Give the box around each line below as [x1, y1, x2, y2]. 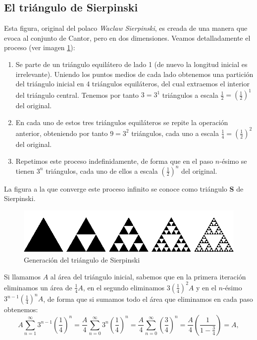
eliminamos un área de [4, 282, 72, 292]
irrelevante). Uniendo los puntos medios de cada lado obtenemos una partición [15, 68, 254, 79]
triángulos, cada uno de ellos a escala [46, 165, 158, 176]
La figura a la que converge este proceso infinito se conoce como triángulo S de [4, 183, 244, 194]
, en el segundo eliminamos [83, 282, 165, 292]
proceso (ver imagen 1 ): [4, 42, 75, 53]
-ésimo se [219, 155, 247, 166]
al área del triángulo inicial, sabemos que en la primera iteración [50, 271, 246, 281]
